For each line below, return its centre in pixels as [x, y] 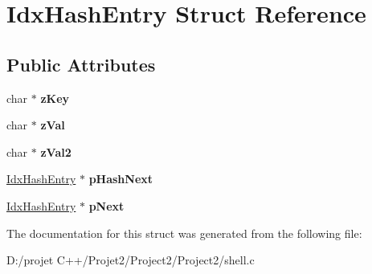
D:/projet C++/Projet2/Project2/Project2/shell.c [131, 260]
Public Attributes [81, 64]
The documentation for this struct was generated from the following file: [184, 233]
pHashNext [121, 179]
